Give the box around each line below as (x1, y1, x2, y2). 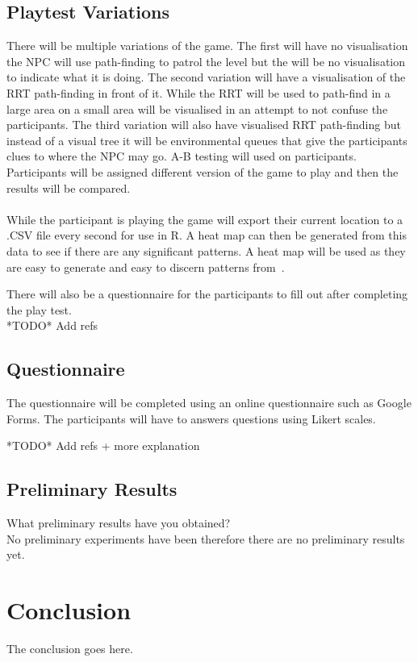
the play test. (6, 301, 72, 318)
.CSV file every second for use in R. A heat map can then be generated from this (6, 227, 407, 244)
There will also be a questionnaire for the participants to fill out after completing (6, 285, 408, 302)
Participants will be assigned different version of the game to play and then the (6, 163, 399, 180)
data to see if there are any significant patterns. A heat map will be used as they (6, 242, 406, 259)
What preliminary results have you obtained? (6, 514, 231, 531)
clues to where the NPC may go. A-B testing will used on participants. (6, 148, 357, 164)
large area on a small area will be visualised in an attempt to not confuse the (6, 100, 388, 117)
